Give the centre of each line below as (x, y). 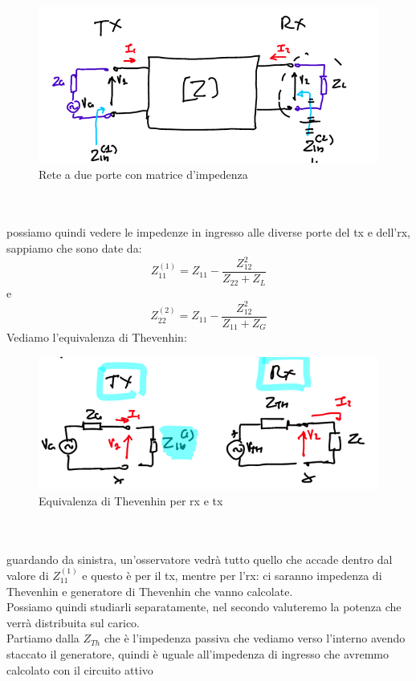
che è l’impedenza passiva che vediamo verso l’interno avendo (255, 638)
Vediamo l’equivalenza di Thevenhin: (97, 337)
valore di (28, 575)
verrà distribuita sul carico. (73, 622)
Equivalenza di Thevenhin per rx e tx (131, 500)
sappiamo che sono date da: (74, 247)
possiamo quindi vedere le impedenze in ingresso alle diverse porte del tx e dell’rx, (209, 232)
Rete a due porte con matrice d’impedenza (143, 174)
